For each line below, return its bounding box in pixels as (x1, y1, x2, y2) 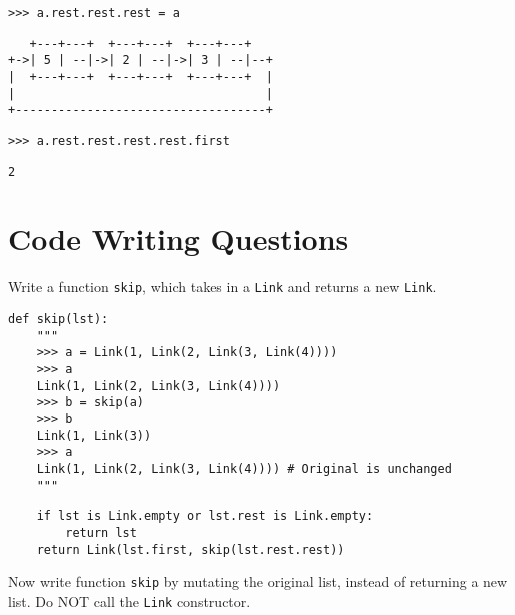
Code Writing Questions (8, 218, 349, 259)
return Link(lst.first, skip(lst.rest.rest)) (36, 542, 345, 557)
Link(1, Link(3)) (36, 428, 152, 443)
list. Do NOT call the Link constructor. (8, 590, 251, 611)
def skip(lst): (8, 312, 109, 327)
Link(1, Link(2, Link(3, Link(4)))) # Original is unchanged (36, 461, 452, 476)
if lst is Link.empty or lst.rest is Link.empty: (36, 509, 374, 524)
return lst (65, 525, 137, 540)
